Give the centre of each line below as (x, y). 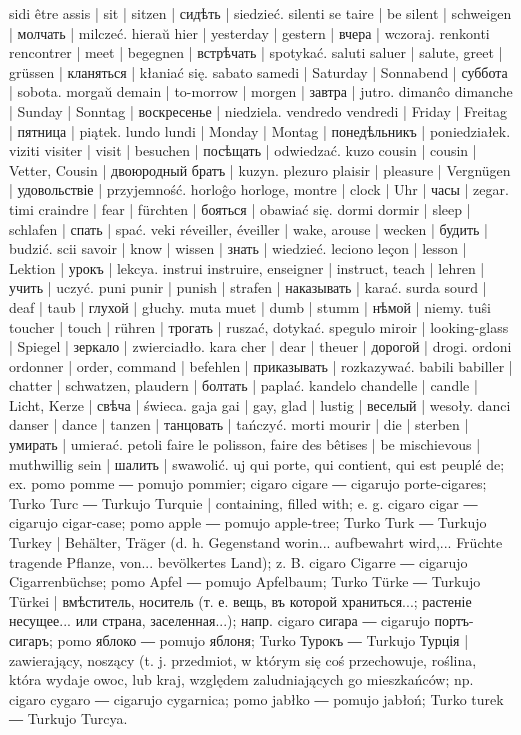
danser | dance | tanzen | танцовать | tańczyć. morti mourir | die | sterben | (239, 424)
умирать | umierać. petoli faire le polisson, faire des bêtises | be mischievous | (245, 444)
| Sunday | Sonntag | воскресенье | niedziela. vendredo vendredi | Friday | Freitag (258, 110)
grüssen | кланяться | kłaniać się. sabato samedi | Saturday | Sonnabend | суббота (258, 71)
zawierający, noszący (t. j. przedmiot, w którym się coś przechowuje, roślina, (243, 659)
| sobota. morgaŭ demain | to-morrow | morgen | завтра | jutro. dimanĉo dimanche (261, 91)
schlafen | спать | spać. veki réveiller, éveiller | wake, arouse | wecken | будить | (248, 228)
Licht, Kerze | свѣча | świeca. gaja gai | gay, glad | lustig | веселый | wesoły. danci (260, 404)
